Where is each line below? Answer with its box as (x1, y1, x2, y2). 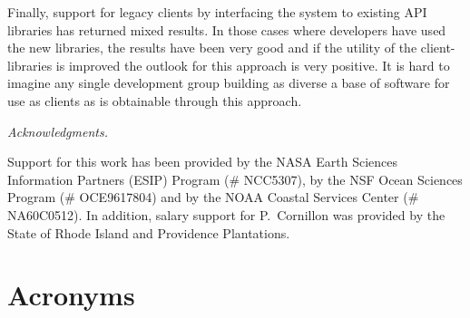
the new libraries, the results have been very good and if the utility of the (7, 38, 417, 57)
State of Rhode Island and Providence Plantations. (7, 223, 290, 242)
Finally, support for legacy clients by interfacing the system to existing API (7, 3, 427, 21)
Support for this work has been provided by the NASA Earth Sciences (7, 152, 398, 171)
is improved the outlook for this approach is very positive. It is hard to (55, 55, 450, 74)
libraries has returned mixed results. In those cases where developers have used (7, 20, 446, 39)
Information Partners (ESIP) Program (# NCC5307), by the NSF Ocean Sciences (7, 169, 463, 188)
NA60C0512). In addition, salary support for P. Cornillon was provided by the (7, 205, 446, 224)
